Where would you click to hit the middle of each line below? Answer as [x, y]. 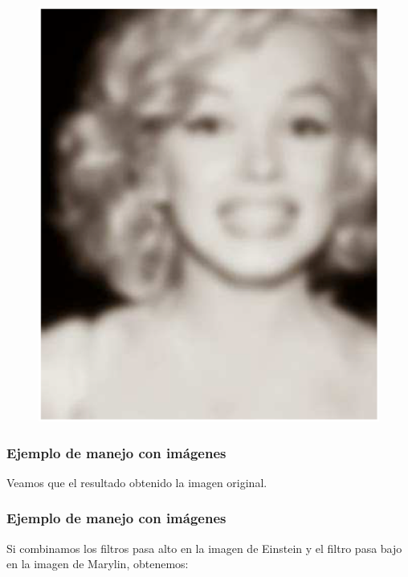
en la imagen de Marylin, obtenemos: [98, 564]
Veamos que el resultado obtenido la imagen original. [137, 482]
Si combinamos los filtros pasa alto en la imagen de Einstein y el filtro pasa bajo [204, 548]
